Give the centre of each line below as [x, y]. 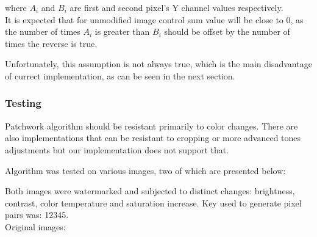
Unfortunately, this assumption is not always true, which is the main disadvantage [158, 64]
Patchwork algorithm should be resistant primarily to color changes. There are [151, 126]
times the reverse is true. [51, 43]
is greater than [122, 31]
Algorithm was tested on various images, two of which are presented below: [145, 170]
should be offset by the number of [227, 31]
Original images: [35, 226]
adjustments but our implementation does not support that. [117, 149]
